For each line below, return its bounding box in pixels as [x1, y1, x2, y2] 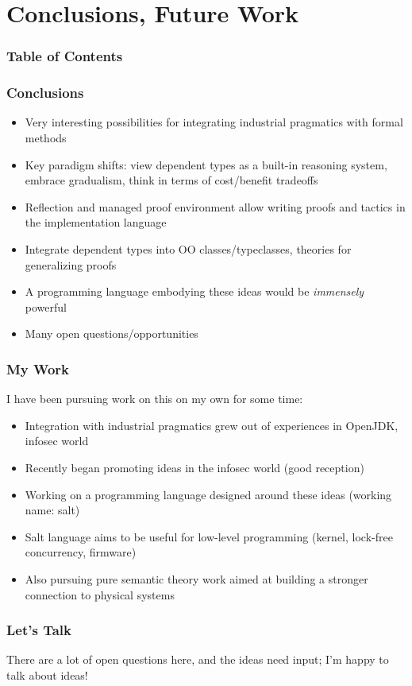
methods [25, 130, 67, 146]
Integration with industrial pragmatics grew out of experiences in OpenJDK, [25, 417, 399, 433]
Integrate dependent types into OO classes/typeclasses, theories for [25, 241, 352, 257]
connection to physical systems [25, 586, 175, 603]
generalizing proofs [25, 256, 117, 273]
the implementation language [25, 214, 167, 231]
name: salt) [25, 502, 80, 518]
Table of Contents [6, 46, 123, 66]
